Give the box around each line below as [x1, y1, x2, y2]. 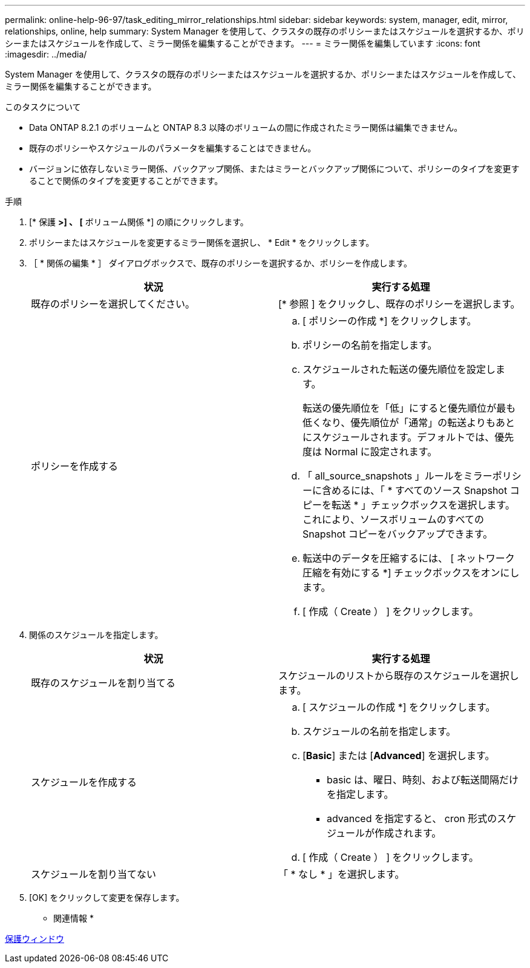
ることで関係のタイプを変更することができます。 [29, 176, 223, 186]
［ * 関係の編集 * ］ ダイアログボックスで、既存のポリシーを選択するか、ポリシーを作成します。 [29, 258, 413, 268]
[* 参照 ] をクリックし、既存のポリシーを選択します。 [278, 298, 520, 310]
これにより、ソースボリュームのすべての [303, 513, 485, 525]
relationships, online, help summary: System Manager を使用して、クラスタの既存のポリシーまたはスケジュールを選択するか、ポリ [5, 26, 525, 36]
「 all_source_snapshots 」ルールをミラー [303, 470, 492, 482]
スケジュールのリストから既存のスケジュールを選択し [278, 670, 519, 682]
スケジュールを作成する [31, 776, 137, 788]
